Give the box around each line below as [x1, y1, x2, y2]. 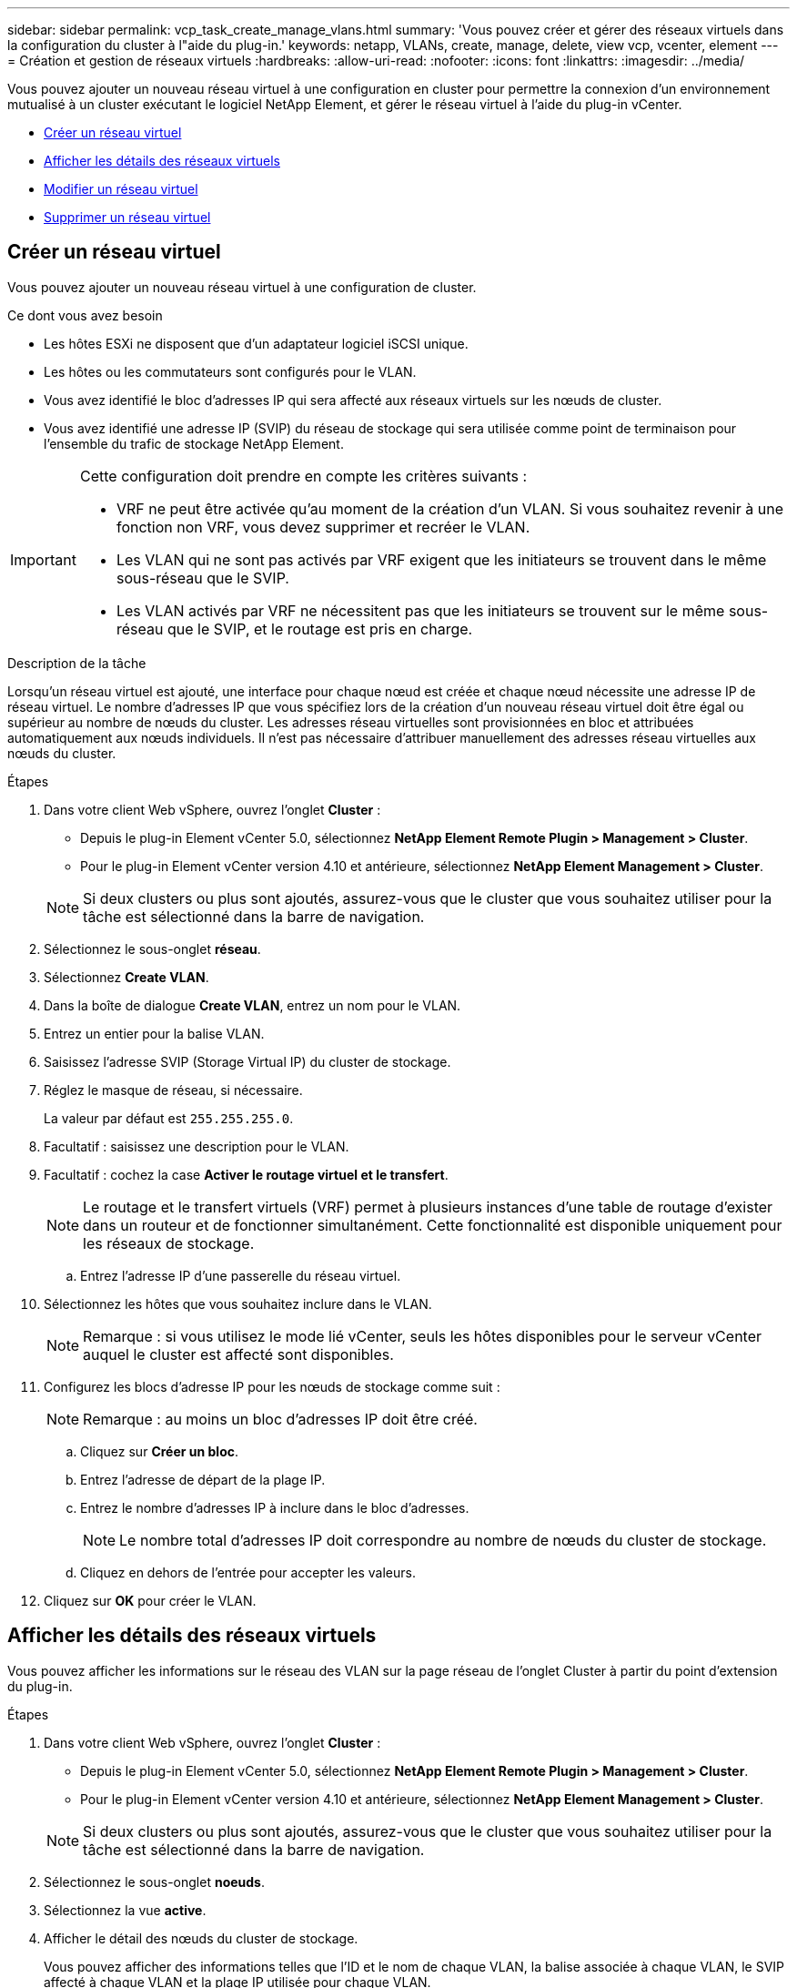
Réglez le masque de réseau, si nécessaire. [44, 1081, 303, 1098]
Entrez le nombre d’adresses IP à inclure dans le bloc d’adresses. [80, 1499, 469, 1516]
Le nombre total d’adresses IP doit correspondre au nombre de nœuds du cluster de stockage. [119, 1530, 767, 1549]
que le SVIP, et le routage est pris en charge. [166, 619, 473, 638]
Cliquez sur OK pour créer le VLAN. [44, 1592, 257, 1608]
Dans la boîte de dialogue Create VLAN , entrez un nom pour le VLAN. [44, 997, 461, 1013]
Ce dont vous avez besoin [7, 307, 163, 323]
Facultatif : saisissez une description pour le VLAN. [44, 1138, 349, 1154]
